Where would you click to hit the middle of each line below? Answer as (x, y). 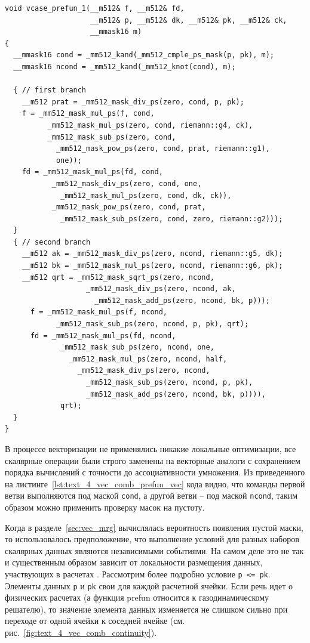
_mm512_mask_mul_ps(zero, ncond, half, (148, 359)
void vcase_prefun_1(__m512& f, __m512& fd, (95, 8)
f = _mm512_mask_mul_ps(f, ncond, (99, 312)
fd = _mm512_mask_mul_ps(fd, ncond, (103, 336)
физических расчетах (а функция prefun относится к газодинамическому (137, 597)
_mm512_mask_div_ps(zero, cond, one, (127, 183)
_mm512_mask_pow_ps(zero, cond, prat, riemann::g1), (163, 149)
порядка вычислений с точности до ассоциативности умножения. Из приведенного (155, 472)
